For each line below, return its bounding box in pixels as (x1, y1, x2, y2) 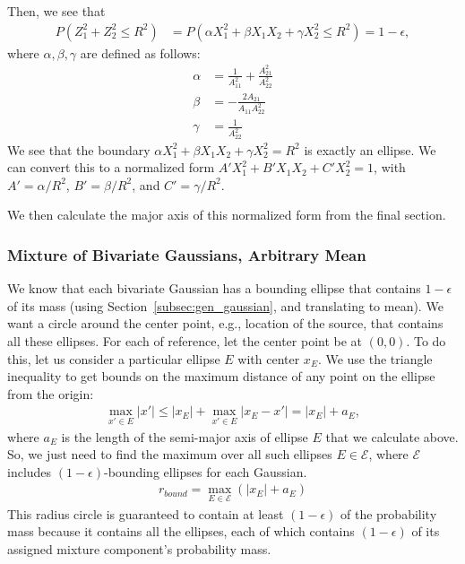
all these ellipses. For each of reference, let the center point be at (7, 332, 363, 351)
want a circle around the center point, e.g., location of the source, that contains (7, 314, 443, 333)
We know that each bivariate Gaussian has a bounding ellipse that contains (7, 279, 421, 298)
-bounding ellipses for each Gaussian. (104, 462, 307, 481)
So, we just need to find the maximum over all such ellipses (7, 445, 332, 464)
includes (7, 462, 52, 481)
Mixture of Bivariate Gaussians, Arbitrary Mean (7, 243, 366, 265)
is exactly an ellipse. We (304, 140, 436, 159)
